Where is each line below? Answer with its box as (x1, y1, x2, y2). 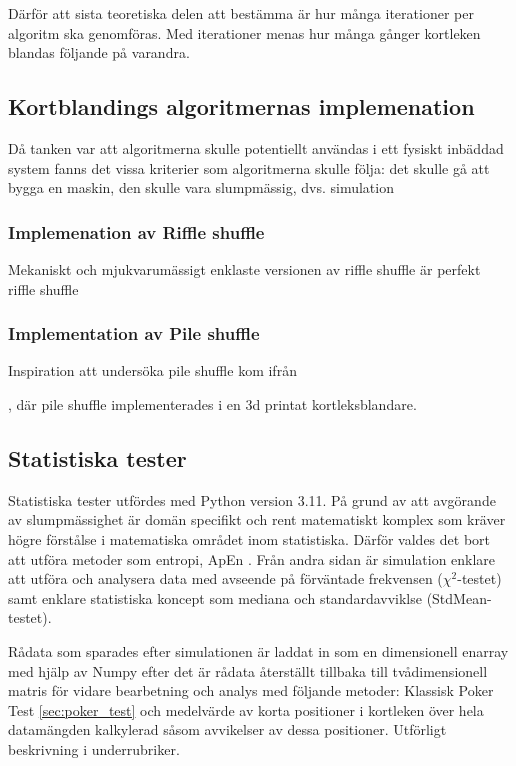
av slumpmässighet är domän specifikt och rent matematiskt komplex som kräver (8, 509, 506, 530)
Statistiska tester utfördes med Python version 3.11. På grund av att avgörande (8, 489, 496, 510)
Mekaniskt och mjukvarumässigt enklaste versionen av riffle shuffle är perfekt (8, 258, 481, 279)
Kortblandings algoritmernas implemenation (8, 91, 475, 122)
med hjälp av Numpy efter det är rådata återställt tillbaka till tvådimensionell (8, 660, 488, 681)
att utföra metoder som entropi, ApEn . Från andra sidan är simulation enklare (8, 548, 496, 569)
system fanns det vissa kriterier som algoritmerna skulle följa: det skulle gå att (8, 157, 490, 178)
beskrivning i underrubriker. (8, 738, 180, 759)
